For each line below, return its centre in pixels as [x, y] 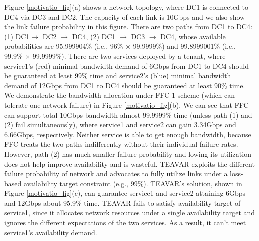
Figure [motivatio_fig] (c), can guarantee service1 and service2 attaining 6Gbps [125, 193]
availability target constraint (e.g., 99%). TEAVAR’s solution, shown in [133, 183]
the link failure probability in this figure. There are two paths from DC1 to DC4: [128, 26]
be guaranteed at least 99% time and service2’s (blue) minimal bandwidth [118, 75]
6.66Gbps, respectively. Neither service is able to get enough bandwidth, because [128, 134]
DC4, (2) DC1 [94, 36]
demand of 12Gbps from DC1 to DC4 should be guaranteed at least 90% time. [125, 85]
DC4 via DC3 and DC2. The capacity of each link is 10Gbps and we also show [125, 16]
